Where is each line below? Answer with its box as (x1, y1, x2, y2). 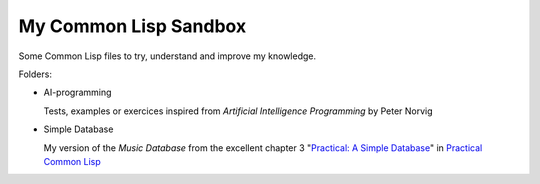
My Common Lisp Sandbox (18, 15, 247, 37)
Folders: (18, 68, 52, 80)
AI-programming (43, 86, 112, 99)
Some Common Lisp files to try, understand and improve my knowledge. (18, 50, 317, 62)
